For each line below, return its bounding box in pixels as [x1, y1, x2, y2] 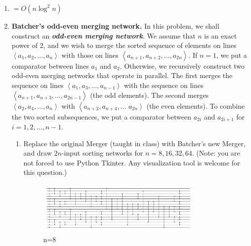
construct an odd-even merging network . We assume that [11, 30, 196, 41]
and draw [23, 148, 52, 158]
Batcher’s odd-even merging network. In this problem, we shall [11, 21, 219, 31]
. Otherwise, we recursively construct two [120, 60, 245, 71]
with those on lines [61, 49, 119, 60]
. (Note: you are [192, 148, 240, 158]
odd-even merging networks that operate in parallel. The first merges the [11, 70, 233, 81]
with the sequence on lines [124, 80, 204, 90]
